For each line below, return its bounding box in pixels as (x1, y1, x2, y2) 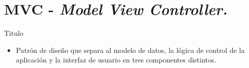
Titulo (4, 28, 24, 38)
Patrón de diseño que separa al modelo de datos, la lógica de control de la (16, 44, 245, 55)
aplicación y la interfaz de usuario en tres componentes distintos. (16, 54, 217, 65)
